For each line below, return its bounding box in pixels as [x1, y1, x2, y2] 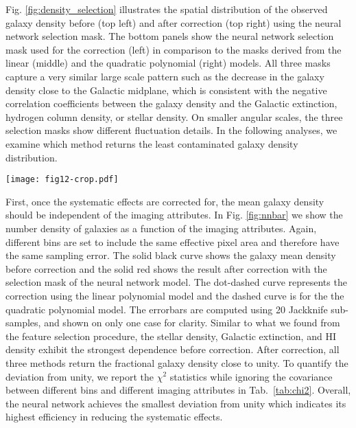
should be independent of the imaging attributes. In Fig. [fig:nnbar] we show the [5, 207, 343, 222]
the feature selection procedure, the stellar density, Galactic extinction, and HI [5, 328, 336, 343]
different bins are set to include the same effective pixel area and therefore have [5, 234, 340, 249]
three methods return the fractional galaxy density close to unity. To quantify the [5, 355, 348, 370]
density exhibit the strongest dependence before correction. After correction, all [5, 342, 340, 357]
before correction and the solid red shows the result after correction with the [5, 261, 327, 275]
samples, [5, 315, 41, 330]
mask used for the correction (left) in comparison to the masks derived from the [5, 42, 342, 56]
